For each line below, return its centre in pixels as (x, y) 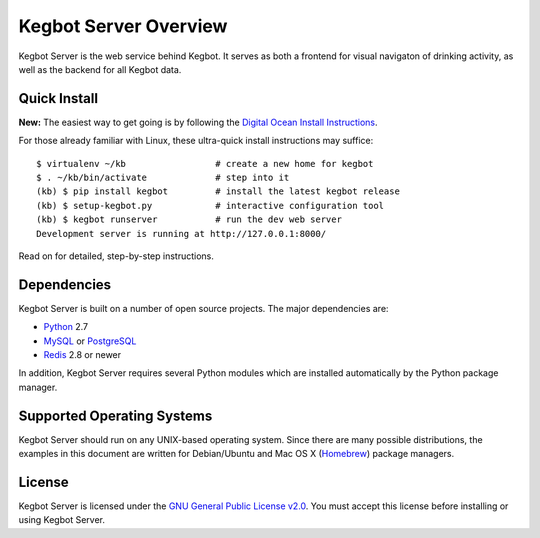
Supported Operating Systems (115, 415)
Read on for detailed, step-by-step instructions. (116, 256)
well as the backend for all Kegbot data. (100, 69)
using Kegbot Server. (61, 520)
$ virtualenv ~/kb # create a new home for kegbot (205, 163)
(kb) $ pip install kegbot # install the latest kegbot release (218, 191)
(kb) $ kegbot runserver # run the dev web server (189, 219)
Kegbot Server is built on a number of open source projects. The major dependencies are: (203, 308)
